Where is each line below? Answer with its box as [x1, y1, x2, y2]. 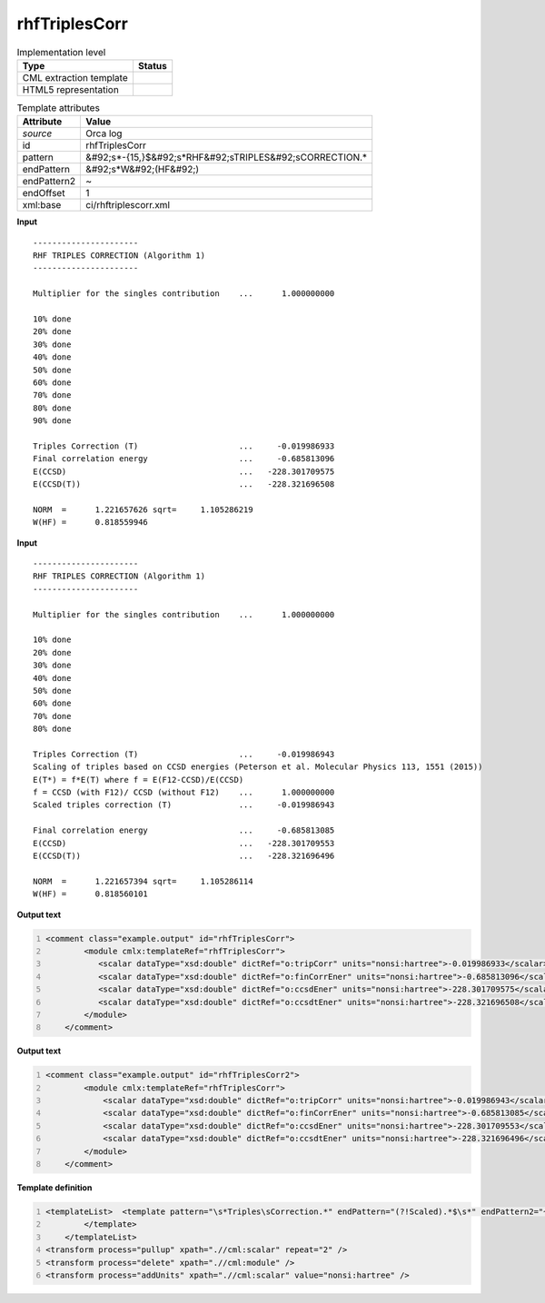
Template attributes [16, 102, 100, 114]
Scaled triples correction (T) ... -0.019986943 [33, 800, 335, 810]
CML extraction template [22, 71, 128, 84]
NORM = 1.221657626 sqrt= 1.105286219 [33, 504, 253, 515]
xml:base [22, 199, 62, 212]
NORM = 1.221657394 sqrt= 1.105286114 [33, 876, 253, 886]
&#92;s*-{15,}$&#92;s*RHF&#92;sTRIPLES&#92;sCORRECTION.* [85, 151, 368, 163]
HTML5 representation [22, 83, 120, 95]
